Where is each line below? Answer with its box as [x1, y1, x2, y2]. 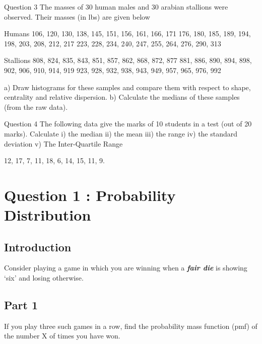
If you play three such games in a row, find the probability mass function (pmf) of [4, 320, 257, 331]
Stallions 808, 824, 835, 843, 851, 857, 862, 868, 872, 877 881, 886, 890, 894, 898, [4, 55, 252, 65]
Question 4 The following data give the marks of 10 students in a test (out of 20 [4, 118, 252, 129]
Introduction [4, 239, 72, 254]
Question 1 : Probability [4, 184, 176, 205]
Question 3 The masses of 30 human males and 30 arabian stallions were [4, 2, 228, 12]
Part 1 [4, 297, 38, 313]
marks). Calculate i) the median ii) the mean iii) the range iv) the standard [4, 128, 238, 139]
